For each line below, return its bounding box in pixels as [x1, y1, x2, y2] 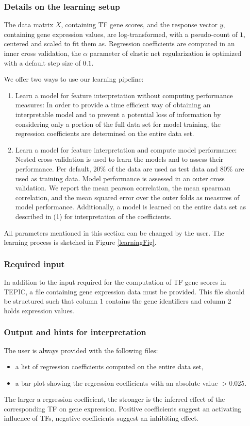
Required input [4, 257, 65, 270]
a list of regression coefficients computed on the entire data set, [15, 361, 203, 372]
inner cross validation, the [4, 48, 81, 58]
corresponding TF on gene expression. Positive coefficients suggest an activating [4, 403, 242, 413]
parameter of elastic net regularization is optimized [89, 48, 242, 58]
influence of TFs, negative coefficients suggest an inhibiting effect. [4, 413, 199, 423]
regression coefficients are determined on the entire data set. [15, 128, 194, 138]
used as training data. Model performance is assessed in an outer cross [15, 173, 225, 183]
